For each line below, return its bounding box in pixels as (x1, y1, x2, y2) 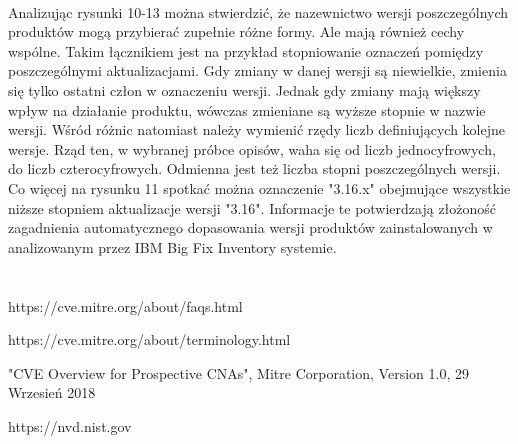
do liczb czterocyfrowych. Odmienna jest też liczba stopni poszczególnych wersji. (8, 158, 501, 179)
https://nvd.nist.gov (8, 415, 132, 436)
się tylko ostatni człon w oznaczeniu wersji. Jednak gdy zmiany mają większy (8, 79, 481, 100)
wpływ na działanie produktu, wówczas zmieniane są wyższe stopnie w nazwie (8, 99, 486, 120)
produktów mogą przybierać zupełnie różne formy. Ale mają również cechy (8, 21, 465, 42)
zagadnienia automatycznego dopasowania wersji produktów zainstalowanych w (8, 217, 493, 238)
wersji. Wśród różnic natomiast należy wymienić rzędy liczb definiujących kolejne (8, 119, 505, 140)
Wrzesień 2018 (8, 382, 96, 403)
